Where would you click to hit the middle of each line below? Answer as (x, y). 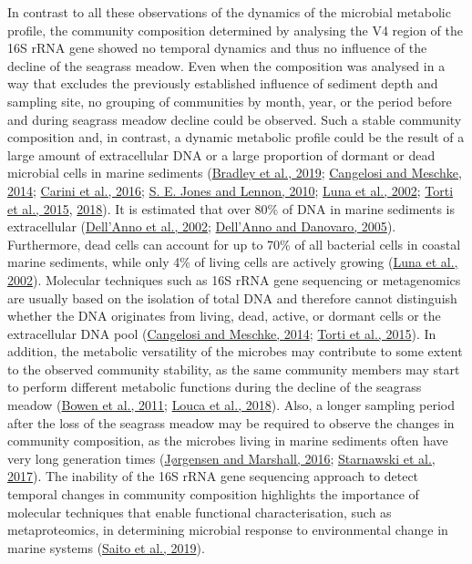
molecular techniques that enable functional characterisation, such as (200, 512)
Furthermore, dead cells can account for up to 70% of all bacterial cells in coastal (234, 244)
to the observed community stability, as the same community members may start (234, 369)
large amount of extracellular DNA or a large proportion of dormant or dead (221, 154)
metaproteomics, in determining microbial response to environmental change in (228, 530)
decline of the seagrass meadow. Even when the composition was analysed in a (226, 65)
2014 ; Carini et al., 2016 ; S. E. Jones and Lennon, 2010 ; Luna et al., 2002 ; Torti (231, 190)
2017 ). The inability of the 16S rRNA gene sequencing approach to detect (213, 476)
